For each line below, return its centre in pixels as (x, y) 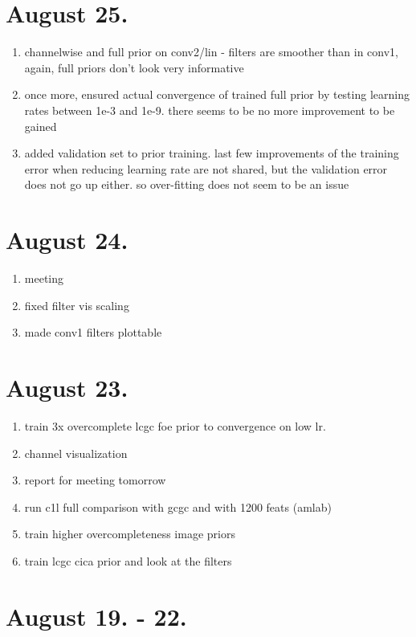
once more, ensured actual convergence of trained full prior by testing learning (217, 94)
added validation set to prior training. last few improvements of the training (212, 153)
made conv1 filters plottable (93, 332)
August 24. (67, 240)
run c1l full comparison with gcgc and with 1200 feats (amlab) (178, 506)
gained (41, 126)
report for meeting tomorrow (95, 480)
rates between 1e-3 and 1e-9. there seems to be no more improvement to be (210, 110)
